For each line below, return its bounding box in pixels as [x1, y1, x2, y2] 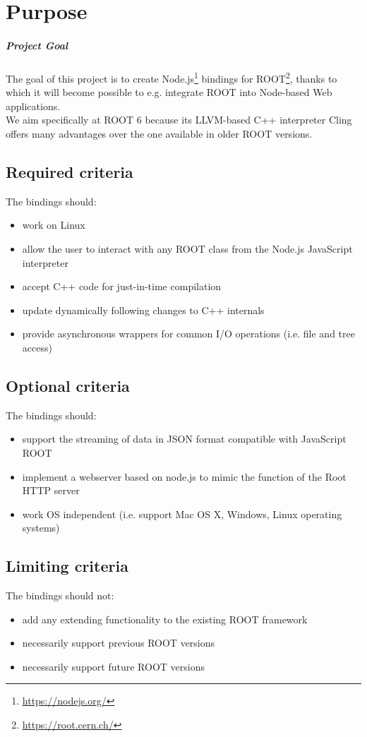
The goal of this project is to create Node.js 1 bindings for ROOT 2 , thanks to [6, 68, 337, 85]
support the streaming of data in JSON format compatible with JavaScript [22, 431, 347, 446]
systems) [22, 520, 60, 535]
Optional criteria [6, 374, 130, 396]
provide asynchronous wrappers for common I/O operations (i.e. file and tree [22, 326, 355, 341]
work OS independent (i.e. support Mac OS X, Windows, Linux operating [22, 506, 342, 521]
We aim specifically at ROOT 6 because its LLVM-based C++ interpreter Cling [6, 112, 352, 127]
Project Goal [6, 37, 68, 52]
